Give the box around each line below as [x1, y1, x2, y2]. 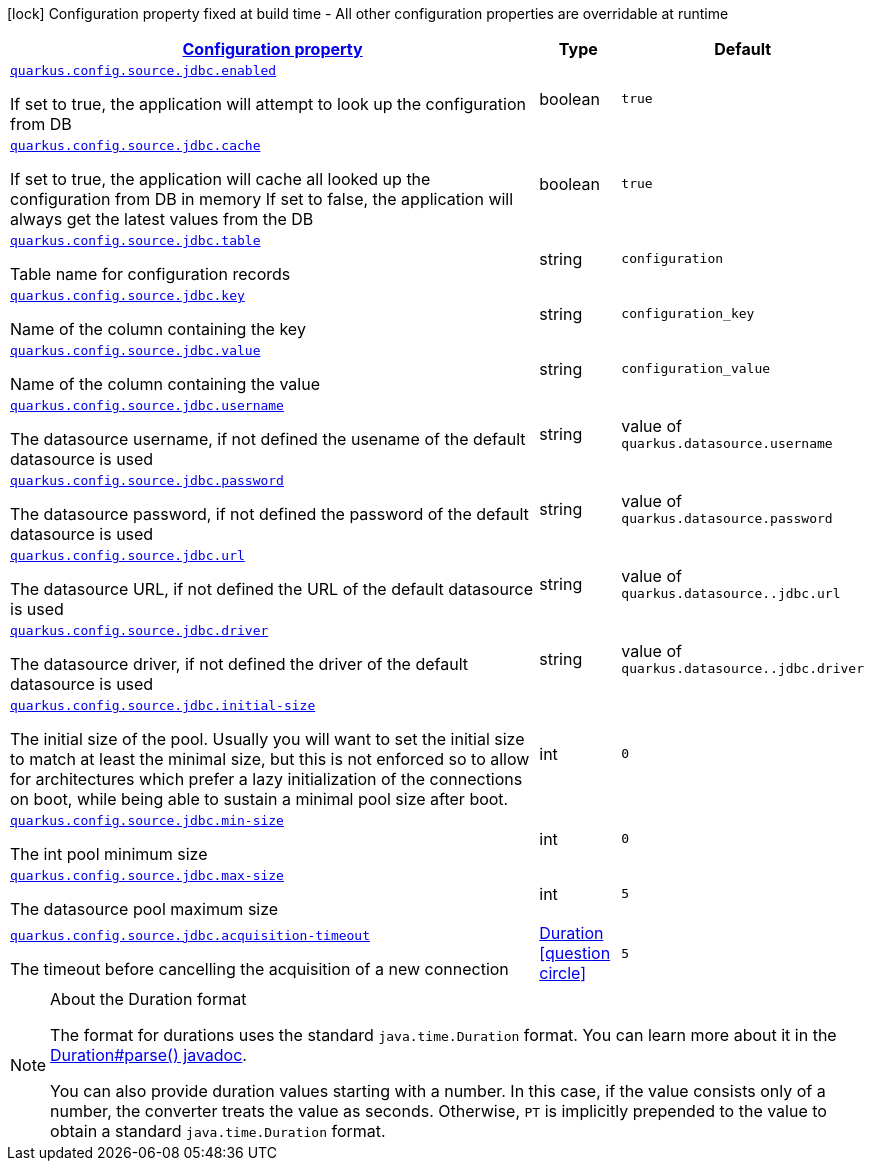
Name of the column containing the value [10, 374, 320, 394]
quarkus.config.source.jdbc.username [10, 398, 284, 413]
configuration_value [621, 361, 771, 376]
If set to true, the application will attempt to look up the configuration [10, 94, 526, 114]
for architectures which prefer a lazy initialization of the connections [10, 769, 523, 789]
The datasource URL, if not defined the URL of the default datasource [10, 579, 534, 599]
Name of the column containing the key [10, 319, 306, 339]
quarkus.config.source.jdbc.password [10, 473, 284, 488]
